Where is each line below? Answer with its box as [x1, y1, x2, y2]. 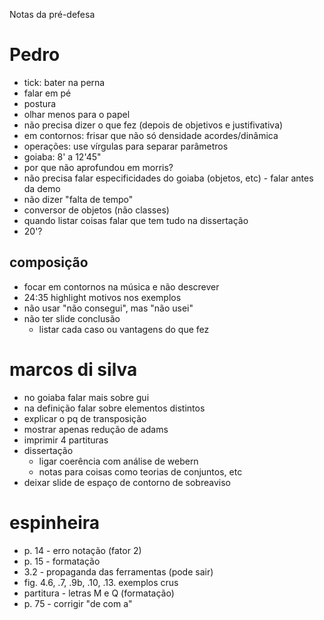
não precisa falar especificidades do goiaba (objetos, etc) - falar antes [23, 172, 314, 184]
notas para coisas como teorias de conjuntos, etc [38, 465, 243, 478]
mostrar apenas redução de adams [23, 423, 169, 435]
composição [9, 254, 89, 271]
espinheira [9, 511, 101, 534]
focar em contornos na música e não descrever [23, 280, 220, 293]
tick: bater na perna [23, 76, 106, 88]
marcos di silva [9, 358, 138, 381]
